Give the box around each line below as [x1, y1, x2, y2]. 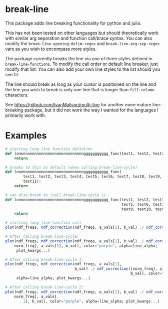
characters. [5, 92, 29, 98]
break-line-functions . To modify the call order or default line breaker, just [5, 61, 158, 67]
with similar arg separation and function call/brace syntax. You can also [5, 35, 152, 41]
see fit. [5, 71, 19, 77]
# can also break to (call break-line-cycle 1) [5, 192, 106, 198]
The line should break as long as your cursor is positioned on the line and [5, 81, 156, 87]
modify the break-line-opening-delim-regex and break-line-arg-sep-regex [5, 40, 160, 46]
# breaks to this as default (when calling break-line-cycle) [5, 165, 137, 170]
